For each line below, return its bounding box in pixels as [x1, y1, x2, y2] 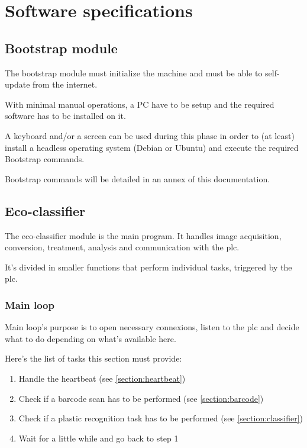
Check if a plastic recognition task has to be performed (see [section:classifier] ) [18, 412, 303, 424]
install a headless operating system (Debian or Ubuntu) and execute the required [5, 141, 299, 153]
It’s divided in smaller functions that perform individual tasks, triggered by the [5, 260, 292, 273]
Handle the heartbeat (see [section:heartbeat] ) [18, 372, 186, 384]
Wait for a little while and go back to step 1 [18, 431, 179, 444]
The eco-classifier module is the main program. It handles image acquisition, [5, 229, 282, 241]
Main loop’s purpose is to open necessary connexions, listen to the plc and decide [5, 321, 299, 333]
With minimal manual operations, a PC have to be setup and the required [5, 98, 274, 110]
